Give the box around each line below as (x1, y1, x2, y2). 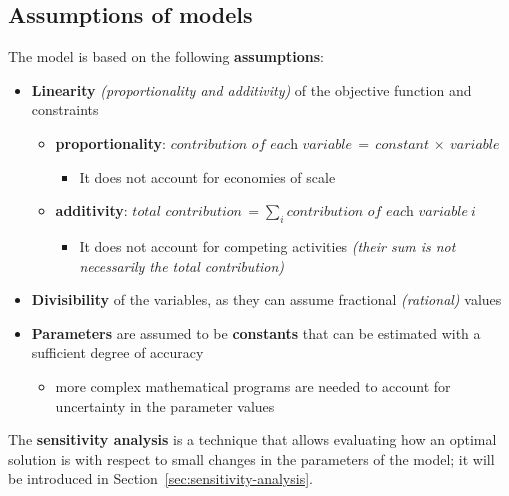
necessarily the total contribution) (79, 255, 285, 276)
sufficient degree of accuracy (31, 342, 204, 363)
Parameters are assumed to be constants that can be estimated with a (31, 322, 481, 343)
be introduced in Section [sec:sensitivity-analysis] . (8, 468, 313, 489)
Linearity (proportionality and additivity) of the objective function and (31, 79, 472, 100)
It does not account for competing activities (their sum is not (79, 235, 456, 256)
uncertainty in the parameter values (55, 395, 275, 416)
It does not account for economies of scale (79, 166, 336, 187)
